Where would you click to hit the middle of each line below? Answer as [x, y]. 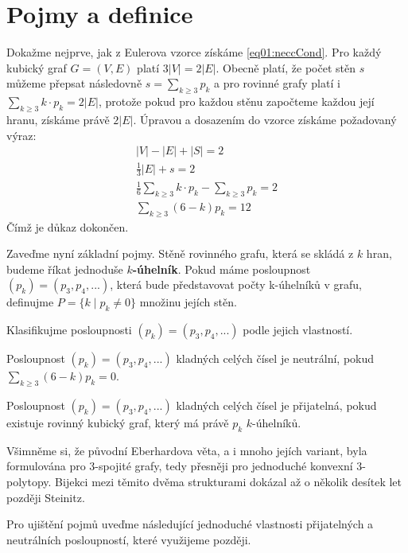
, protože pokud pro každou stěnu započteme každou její [236, 101]
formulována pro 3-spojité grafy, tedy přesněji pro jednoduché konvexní [180, 466]
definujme [30, 302]
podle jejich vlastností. [298, 330]
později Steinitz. [46, 497]
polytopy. [29, 482]
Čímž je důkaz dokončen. [68, 226]
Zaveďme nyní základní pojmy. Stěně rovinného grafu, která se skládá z [180, 253]
